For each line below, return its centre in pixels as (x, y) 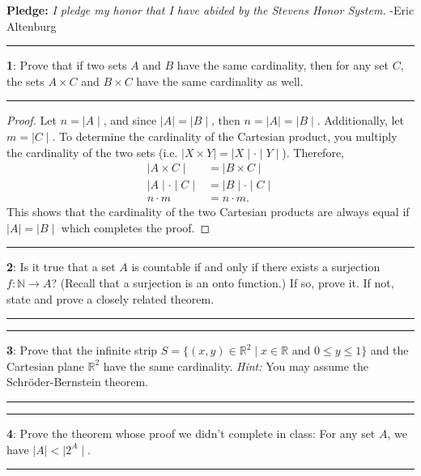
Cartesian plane (45, 365)
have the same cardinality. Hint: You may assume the (236, 365)
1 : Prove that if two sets (67, 65)
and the (389, 350)
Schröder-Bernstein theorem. (78, 382)
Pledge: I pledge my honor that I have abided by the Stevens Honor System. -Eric (210, 10)
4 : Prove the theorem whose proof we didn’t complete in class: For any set (191, 433)
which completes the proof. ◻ (136, 227)
